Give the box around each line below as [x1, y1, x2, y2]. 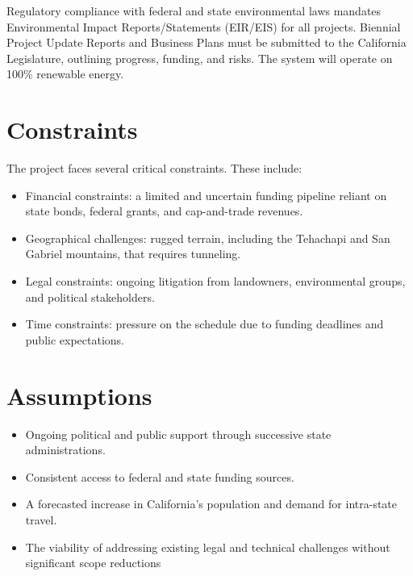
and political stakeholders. [25, 288, 155, 305]
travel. [25, 511, 57, 528]
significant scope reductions [25, 554, 161, 571]
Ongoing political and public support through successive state [25, 425, 332, 442]
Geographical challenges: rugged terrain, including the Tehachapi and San [25, 229, 390, 246]
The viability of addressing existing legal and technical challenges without [25, 538, 390, 555]
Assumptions [6, 378, 152, 411]
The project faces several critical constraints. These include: [6, 160, 302, 177]
